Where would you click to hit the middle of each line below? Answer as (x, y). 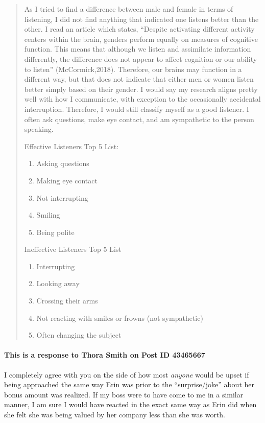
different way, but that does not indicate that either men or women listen (139, 79)
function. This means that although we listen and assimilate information (138, 49)
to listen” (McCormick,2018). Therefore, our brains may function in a (133, 69)
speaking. (39, 129)
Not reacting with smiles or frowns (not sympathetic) (120, 318)
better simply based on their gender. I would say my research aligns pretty (141, 89)
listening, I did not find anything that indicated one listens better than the (141, 19)
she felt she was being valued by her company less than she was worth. (115, 415)
